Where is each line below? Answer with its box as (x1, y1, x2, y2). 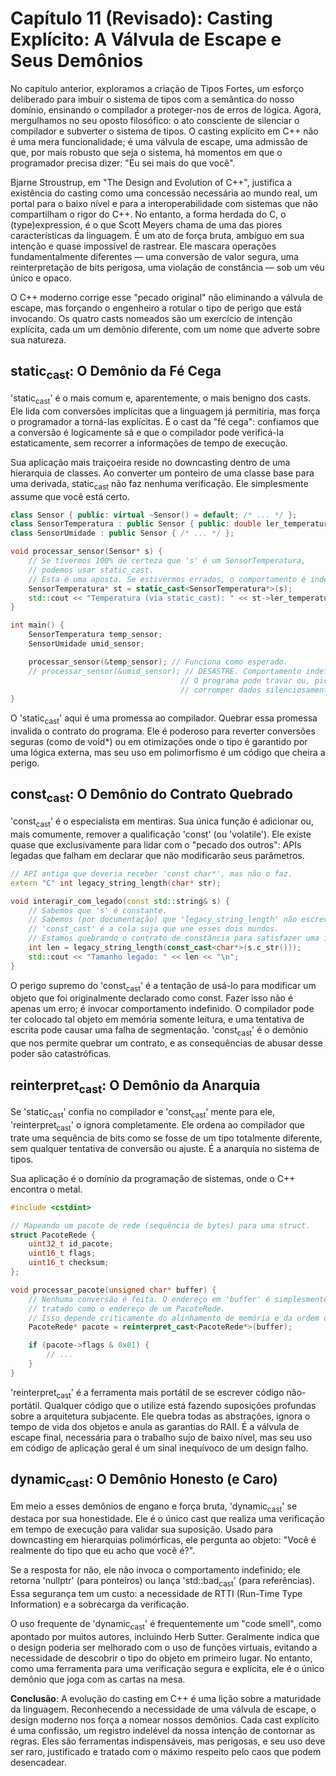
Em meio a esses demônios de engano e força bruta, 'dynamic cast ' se (10, 1500, 298, 1514)
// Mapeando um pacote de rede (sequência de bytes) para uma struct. (10, 1220, 311, 1231)
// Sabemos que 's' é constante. (28, 905, 168, 916)
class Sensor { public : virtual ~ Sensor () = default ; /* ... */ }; (10, 510, 298, 520)
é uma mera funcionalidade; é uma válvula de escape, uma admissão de (10, 135, 308, 147)
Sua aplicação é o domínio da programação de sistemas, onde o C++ (10, 1172, 296, 1184)
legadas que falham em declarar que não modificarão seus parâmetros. (10, 849, 305, 861)
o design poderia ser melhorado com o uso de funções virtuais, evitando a (10, 1642, 318, 1653)
